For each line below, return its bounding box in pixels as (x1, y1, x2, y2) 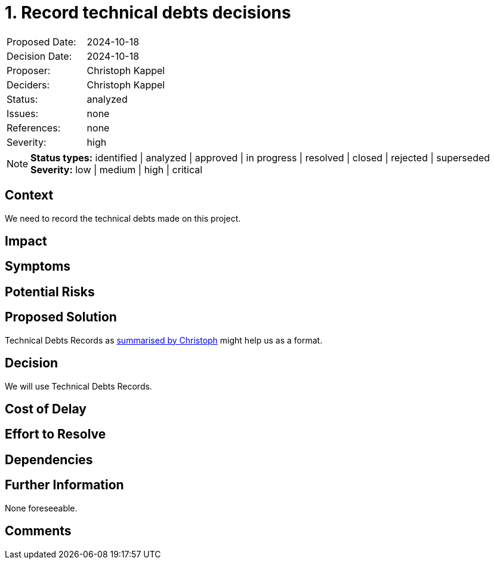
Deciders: (7, 78, 50, 91)
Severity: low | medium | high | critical (30, 163, 203, 176)
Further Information (5, 477, 124, 493)
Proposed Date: (7, 35, 76, 48)
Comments (5, 523, 72, 539)
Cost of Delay (5, 401, 87, 416)
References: (7, 121, 61, 134)
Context (5, 188, 54, 203)
